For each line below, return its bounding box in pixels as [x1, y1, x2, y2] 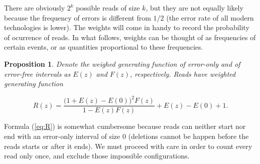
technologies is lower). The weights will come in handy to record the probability [4, 22, 249, 33]
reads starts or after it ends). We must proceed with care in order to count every [4, 140, 252, 151]
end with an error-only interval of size [4, 130, 120, 141]
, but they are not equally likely [146, 3, 243, 13]
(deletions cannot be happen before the [128, 130, 249, 141]
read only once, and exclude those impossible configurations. [4, 150, 190, 161]
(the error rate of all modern [166, 12, 254, 23]
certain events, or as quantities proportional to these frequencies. [4, 42, 203, 52]
